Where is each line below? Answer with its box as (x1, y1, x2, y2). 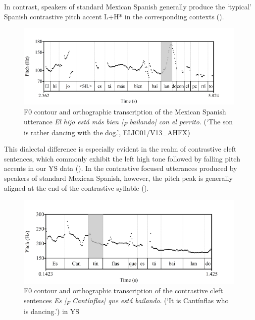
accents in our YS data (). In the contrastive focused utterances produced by (4, 163, 237, 173)
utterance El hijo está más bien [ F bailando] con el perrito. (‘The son (24, 116, 233, 128)
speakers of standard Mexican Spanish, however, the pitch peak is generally (4, 173, 233, 183)
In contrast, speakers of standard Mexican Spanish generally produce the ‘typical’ (4, 1, 252, 11)
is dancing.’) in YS (24, 306, 80, 317)
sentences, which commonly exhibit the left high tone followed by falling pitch (4, 153, 240, 163)
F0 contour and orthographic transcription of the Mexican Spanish (24, 106, 226, 116)
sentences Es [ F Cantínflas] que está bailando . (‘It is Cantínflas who (24, 295, 229, 307)
